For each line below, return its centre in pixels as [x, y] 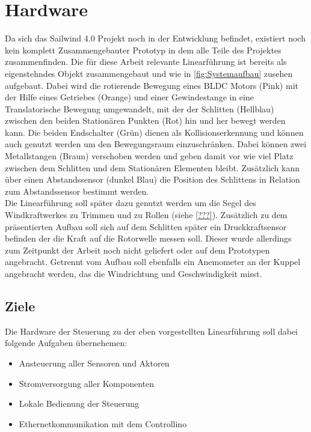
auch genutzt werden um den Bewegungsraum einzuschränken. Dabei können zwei [156, 144]
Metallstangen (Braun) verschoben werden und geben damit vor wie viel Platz [149, 156]
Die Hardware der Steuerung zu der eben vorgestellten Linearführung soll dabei [152, 331]
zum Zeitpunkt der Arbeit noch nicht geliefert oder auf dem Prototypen [137, 250]
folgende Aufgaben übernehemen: [66, 343]
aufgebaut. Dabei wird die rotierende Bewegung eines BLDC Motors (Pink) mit [152, 85]
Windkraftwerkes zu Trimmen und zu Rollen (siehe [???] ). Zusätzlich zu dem [146, 215]
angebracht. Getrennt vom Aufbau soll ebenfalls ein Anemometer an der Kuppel [153, 262]
